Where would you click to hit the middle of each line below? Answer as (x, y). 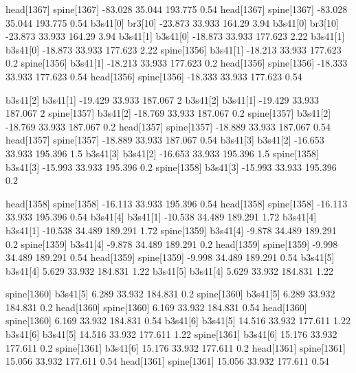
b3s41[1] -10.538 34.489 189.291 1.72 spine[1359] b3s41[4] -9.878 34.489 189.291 (171, 230)
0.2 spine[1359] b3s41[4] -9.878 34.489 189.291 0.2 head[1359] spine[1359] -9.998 (172, 244)
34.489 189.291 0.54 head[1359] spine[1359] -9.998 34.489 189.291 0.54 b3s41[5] (170, 257)
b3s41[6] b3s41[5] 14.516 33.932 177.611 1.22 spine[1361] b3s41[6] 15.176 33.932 (171, 334)
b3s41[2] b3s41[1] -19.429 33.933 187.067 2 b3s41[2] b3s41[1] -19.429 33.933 (163, 99)
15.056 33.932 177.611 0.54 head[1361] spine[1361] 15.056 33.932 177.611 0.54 (167, 361)
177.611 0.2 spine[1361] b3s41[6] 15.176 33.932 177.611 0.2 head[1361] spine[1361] (176, 347)
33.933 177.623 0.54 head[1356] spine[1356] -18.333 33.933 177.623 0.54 (154, 76)
